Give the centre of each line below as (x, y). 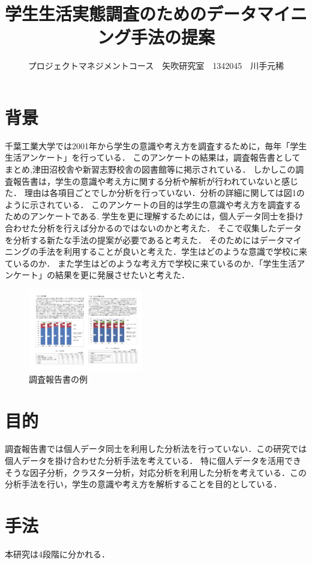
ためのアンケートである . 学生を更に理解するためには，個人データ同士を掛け (154, 216)
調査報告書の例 (58, 378)
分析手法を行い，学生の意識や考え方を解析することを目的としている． (143, 484)
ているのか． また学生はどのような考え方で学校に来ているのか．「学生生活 (151, 263)
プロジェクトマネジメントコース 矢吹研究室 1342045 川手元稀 (156, 66)
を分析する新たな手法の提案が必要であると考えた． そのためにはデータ (145, 239)
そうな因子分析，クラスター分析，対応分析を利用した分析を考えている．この (156, 472)
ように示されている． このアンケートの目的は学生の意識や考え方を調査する (153, 204)
